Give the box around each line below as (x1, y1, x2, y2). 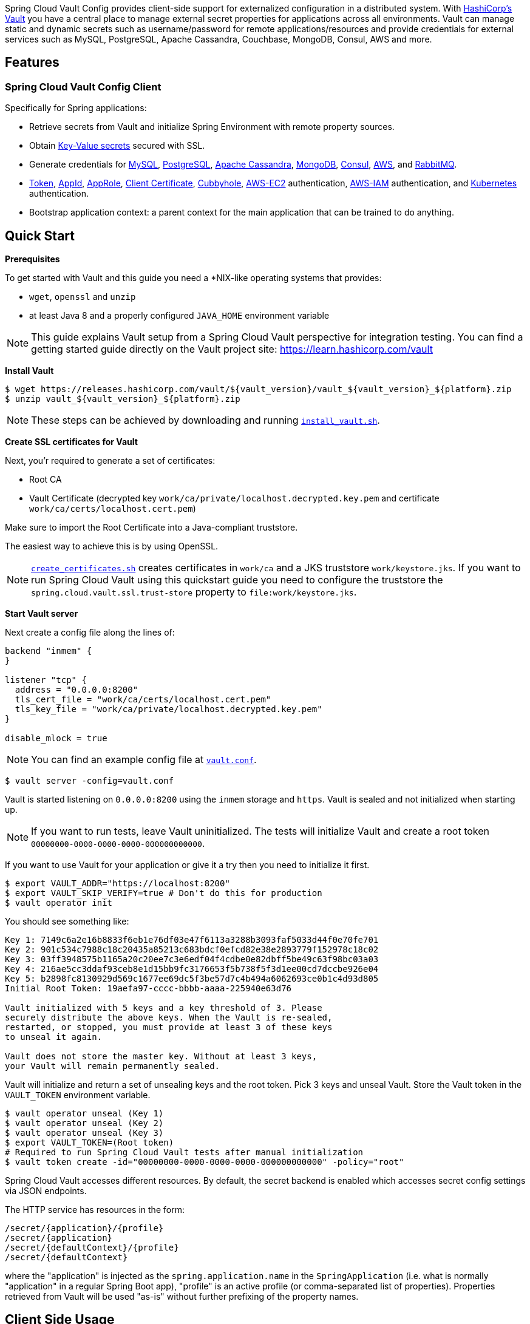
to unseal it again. (5, 1032, 103, 1042)
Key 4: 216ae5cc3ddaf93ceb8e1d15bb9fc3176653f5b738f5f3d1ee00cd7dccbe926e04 (5, 964, 379, 974)
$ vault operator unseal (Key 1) (5, 1108, 164, 1119)
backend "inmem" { (5, 646, 92, 656)
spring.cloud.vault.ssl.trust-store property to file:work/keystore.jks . (31, 586, 357, 599)
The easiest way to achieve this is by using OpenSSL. (5, 541, 219, 552)
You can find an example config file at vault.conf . (31, 753, 257, 766)
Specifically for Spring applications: (5, 103, 147, 114)
